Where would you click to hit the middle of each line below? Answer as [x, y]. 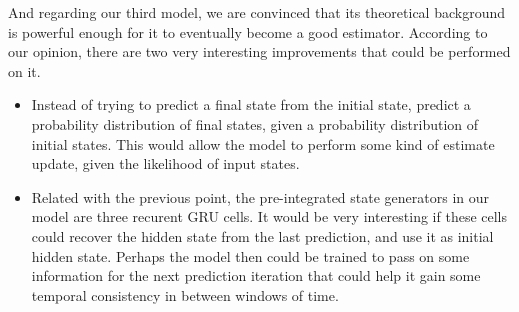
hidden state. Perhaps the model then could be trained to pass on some [250, 255]
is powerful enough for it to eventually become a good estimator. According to [248, 31]
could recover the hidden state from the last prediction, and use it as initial [262, 235]
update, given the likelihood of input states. [165, 163]
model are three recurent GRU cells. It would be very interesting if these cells [269, 216]
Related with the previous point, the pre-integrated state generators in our [260, 196]
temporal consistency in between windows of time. [185, 294]
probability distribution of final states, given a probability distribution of [255, 123]
